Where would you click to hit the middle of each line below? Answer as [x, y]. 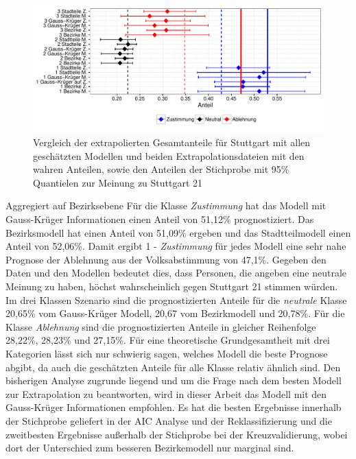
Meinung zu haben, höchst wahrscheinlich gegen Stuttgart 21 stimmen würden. [172, 286]
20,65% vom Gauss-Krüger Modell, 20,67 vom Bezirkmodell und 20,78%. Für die [175, 313]
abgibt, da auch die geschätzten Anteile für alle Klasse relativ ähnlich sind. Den [173, 367]
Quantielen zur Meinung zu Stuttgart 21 [118, 182]
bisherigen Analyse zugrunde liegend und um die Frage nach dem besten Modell [174, 380]
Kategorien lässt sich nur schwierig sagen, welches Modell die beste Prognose [167, 353]
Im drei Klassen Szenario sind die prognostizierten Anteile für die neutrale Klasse [176, 299]
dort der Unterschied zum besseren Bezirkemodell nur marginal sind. [150, 448]
